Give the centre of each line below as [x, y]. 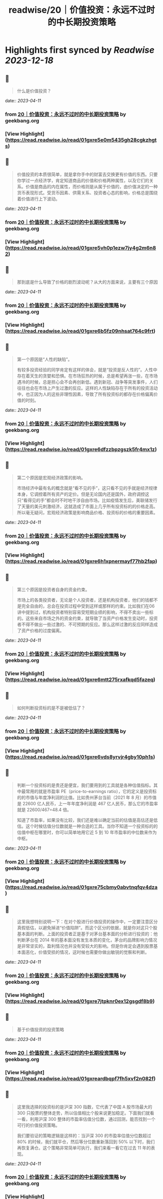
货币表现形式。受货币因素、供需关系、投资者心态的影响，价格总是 [83, 192]
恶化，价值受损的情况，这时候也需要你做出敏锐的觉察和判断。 [87, 952]
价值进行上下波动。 [40, 199]
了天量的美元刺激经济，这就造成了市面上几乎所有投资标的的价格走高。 [87, 506]
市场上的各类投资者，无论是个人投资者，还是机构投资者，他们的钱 [83, 600]
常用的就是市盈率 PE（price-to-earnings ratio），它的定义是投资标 [91, 791]
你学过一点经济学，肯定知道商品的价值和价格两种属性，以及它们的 [83, 180]
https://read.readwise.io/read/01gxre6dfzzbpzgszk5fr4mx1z [81, 449]
